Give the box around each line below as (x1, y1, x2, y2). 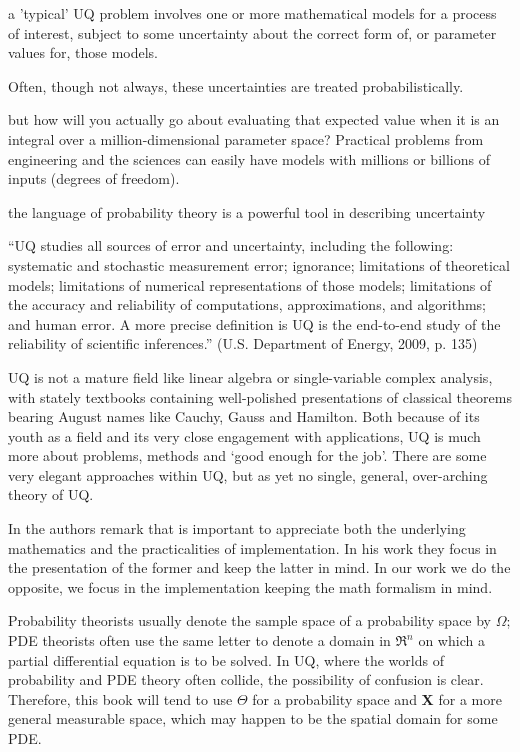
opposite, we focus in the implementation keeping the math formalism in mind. (8, 576, 493, 597)
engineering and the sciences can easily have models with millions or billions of (8, 148, 490, 169)
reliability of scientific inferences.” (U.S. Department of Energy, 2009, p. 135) (8, 333, 478, 354)
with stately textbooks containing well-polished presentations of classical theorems (8, 386, 512, 407)
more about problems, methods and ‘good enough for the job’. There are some (8, 445, 487, 466)
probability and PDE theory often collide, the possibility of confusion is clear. (8, 669, 484, 690)
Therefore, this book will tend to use (8, 688, 233, 709)
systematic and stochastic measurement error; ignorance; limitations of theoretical (8, 254, 510, 275)
